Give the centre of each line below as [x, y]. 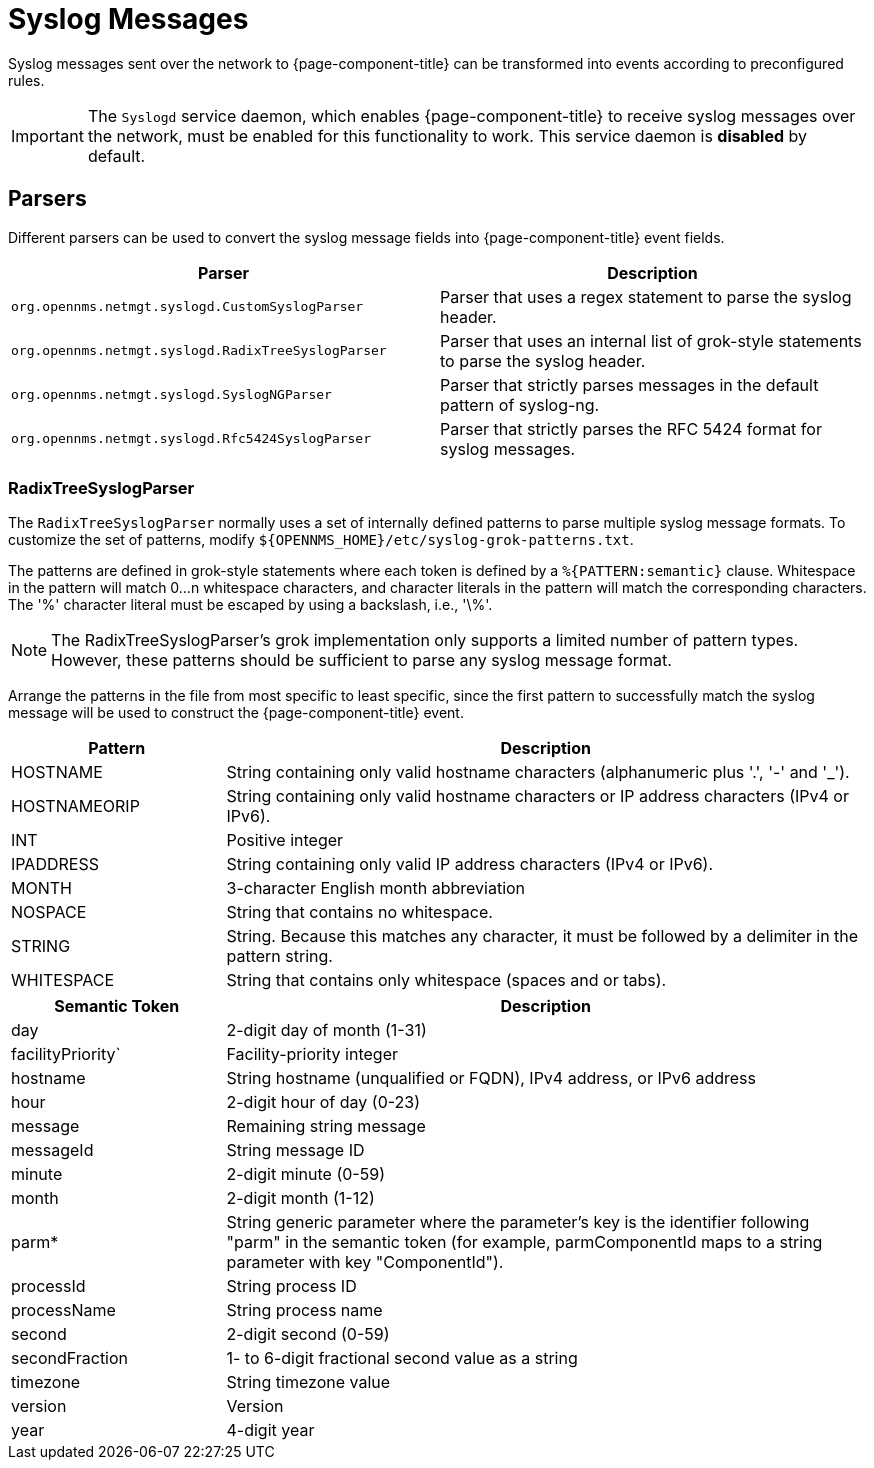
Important [47, 135]
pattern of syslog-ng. [520, 404]
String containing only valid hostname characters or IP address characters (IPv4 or [537, 796]
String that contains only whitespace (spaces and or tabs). [446, 980]
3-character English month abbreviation [376, 888]
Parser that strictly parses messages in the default [629, 384]
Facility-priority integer [312, 1054]
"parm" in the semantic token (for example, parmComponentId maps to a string [524, 1242]
